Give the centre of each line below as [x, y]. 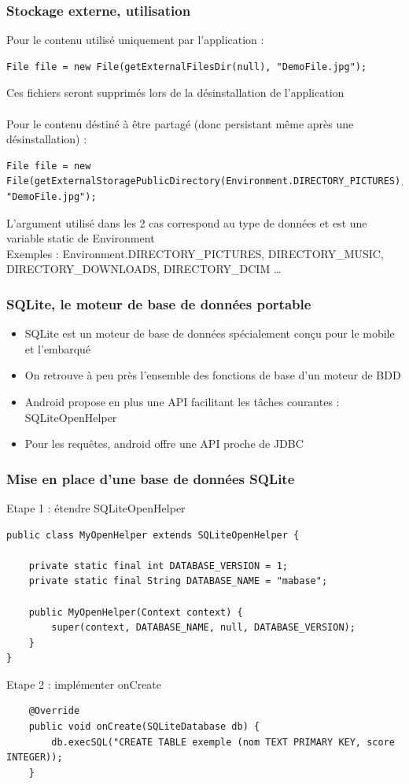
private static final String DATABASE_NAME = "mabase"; [178, 581]
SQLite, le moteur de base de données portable [159, 303]
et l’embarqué [58, 348]
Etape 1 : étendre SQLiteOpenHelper [96, 507]
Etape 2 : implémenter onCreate [84, 684]
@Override [54, 711]
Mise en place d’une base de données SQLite [151, 478]
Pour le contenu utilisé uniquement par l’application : [135, 40]
